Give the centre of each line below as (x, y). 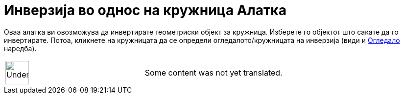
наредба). (20, 48)
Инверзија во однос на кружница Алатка (145, 10)
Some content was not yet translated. (214, 72)
